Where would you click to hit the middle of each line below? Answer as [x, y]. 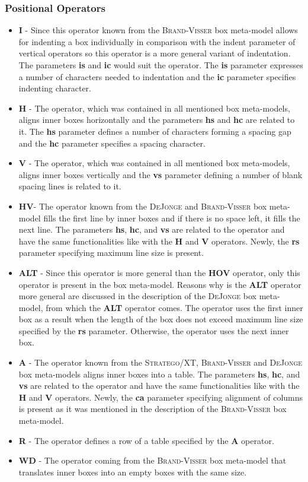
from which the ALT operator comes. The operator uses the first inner [174, 307]
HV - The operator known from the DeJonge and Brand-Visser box [143, 206]
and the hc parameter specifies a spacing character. [112, 143]
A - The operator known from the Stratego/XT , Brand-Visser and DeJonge [161, 362]
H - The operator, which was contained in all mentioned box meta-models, [154, 108]
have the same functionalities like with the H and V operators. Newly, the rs [159, 241]
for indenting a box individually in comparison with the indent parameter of [157, 41]
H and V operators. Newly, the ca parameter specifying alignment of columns [161, 397]
